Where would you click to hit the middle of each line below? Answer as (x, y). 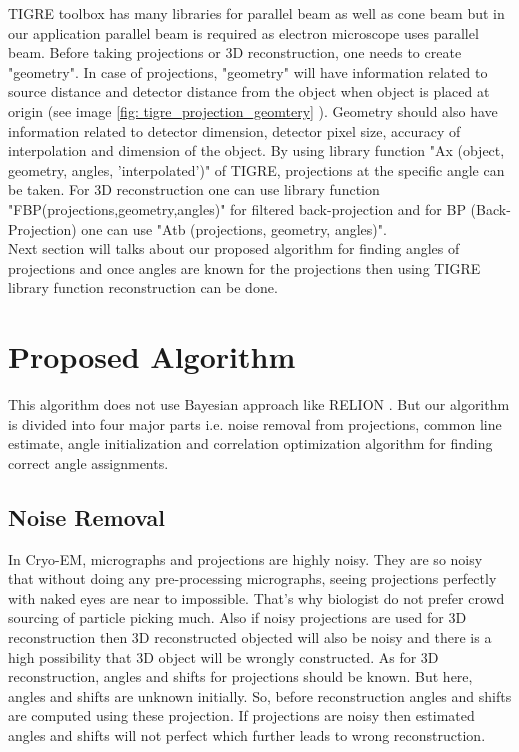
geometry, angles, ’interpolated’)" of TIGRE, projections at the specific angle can (256, 169)
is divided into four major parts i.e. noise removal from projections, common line (255, 423)
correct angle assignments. (88, 462)
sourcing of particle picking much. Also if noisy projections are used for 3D (237, 617)
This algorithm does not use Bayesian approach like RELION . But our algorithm (259, 404)
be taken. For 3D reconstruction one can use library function (194, 189)
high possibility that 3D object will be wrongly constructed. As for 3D (223, 656)
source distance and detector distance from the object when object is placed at (249, 91)
